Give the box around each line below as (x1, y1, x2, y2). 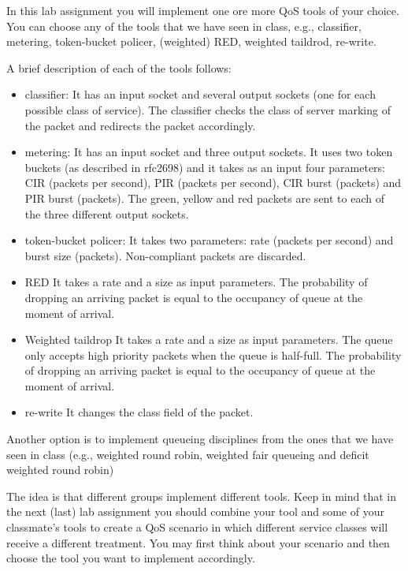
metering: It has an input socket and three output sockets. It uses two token (24, 144, 393, 160)
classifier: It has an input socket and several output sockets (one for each (24, 86, 376, 103)
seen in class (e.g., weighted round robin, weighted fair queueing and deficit (6, 446, 369, 462)
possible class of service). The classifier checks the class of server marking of (24, 101, 391, 118)
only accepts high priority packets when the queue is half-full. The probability (24, 346, 402, 363)
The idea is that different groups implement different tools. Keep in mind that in (6, 487, 397, 504)
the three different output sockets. (24, 205, 189, 222)
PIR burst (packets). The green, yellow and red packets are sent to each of (24, 189, 384, 206)
